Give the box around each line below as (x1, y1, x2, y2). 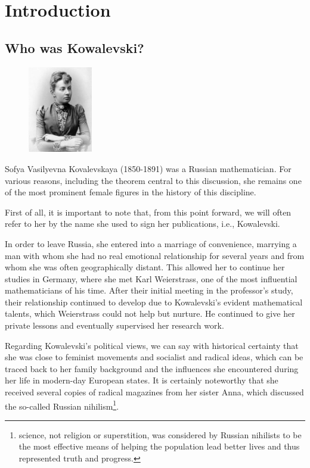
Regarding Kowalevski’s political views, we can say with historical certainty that (5, 339, 299, 351)
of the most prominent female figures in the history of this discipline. (5, 186, 256, 198)
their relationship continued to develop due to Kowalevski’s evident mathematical (5, 295, 303, 308)
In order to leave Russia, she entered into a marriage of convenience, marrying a (5, 237, 297, 249)
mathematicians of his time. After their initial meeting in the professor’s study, (5, 284, 293, 297)
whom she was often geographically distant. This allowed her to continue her (5, 261, 285, 273)
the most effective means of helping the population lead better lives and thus (18, 440, 300, 453)
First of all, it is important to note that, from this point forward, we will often (5, 205, 292, 218)
